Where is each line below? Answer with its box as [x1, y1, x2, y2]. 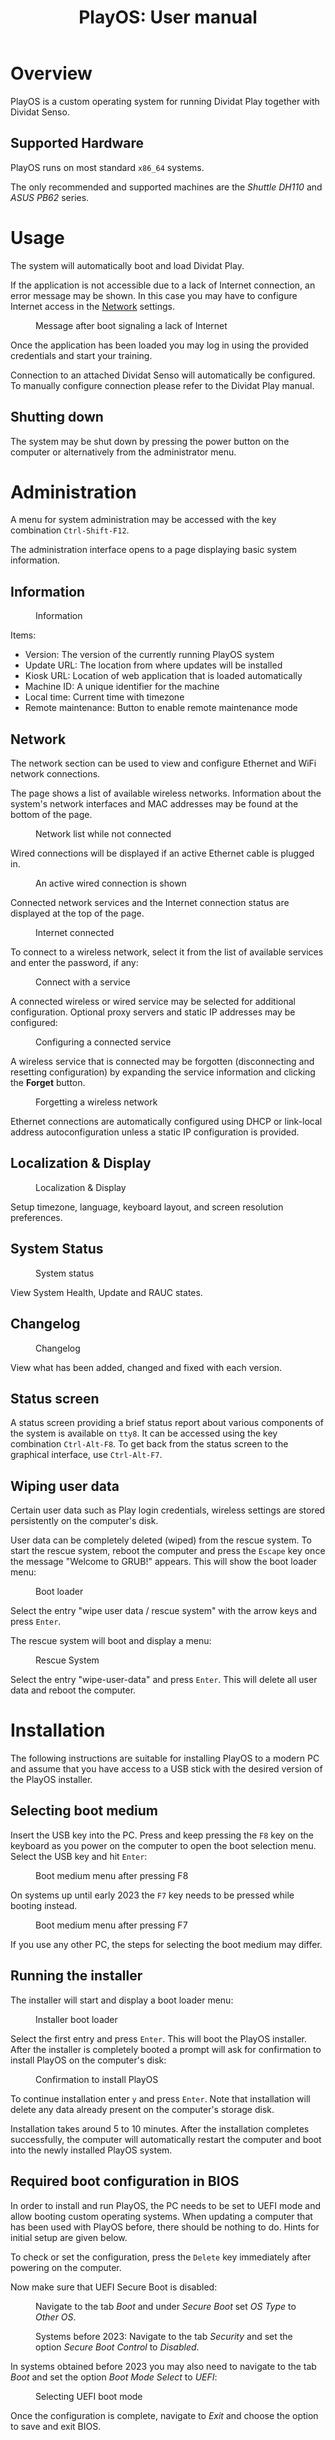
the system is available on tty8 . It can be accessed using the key [10, 1427, 278, 1440]
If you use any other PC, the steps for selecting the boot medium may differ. [10, 1938, 323, 1950]
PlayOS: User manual [78, 6, 258, 29]
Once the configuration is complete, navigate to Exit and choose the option [10, 2409, 319, 2421]
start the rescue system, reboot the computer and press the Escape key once [10, 1545, 326, 1557]
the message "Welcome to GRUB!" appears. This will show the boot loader [10, 1556, 318, 1568]
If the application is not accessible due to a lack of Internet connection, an [10, 279, 316, 291]
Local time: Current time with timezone [24, 691, 185, 703]
